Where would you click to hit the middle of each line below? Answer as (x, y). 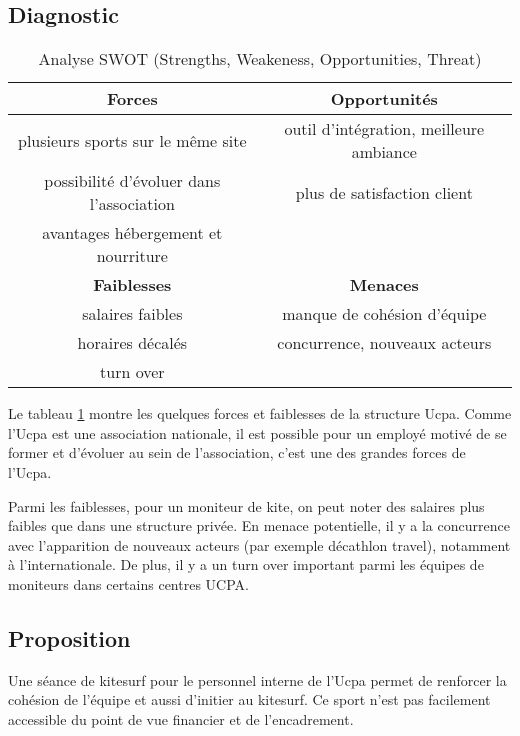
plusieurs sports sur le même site (132, 140)
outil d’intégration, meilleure (384, 129)
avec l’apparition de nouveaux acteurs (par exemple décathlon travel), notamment (259, 544)
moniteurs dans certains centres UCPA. (128, 583)
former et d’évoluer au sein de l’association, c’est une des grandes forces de (237, 452)
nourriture (132, 256)
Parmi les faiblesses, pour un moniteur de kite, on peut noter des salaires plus (246, 505)
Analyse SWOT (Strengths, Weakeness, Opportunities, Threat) (260, 59)
